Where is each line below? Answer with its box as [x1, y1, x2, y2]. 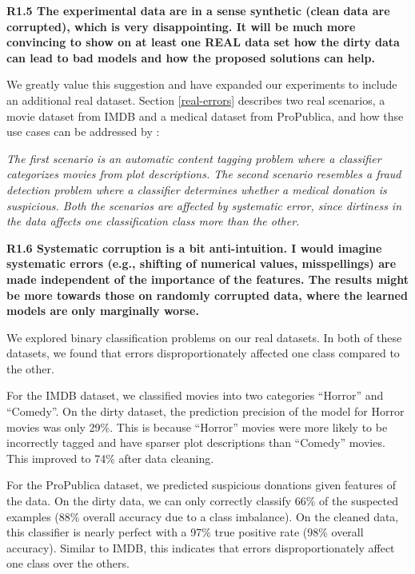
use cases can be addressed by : [6, 123, 160, 140]
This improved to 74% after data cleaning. [6, 449, 214, 466]
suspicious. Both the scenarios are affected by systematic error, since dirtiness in [6, 197, 402, 213]
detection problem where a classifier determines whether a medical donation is [6, 181, 387, 197]
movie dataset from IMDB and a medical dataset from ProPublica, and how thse [6, 107, 404, 124]
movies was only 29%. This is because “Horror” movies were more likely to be [6, 418, 388, 435]
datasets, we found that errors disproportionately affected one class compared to [6, 345, 400, 361]
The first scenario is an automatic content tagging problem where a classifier [6, 149, 381, 166]
